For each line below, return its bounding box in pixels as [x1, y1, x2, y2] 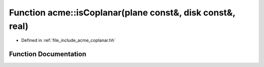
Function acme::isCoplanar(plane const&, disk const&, [9, 7, 236, 18]
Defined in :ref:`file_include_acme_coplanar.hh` [21, 38, 116, 43]
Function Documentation [9, 50, 87, 58]
